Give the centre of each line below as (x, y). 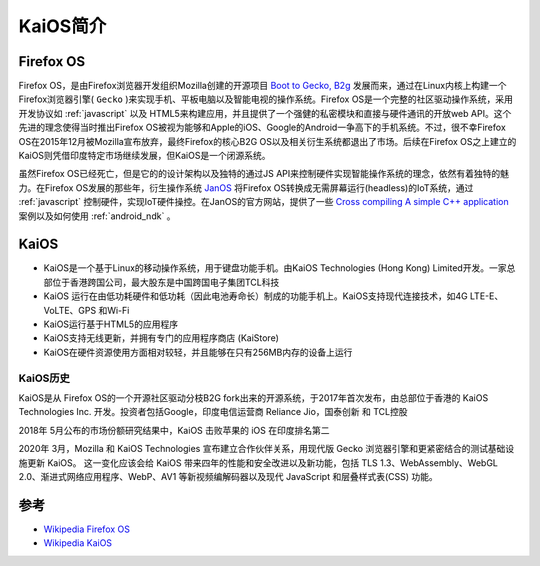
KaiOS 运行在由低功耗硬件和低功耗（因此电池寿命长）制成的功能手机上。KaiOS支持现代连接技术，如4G (256, 296)
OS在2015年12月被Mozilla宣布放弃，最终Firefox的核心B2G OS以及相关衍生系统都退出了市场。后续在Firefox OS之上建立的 (267, 141)
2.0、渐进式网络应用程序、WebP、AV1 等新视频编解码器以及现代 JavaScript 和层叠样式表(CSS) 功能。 (228, 476)
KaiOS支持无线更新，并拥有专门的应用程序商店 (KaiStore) (161, 338)
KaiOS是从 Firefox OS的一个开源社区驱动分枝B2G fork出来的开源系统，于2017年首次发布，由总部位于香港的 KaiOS (253, 397)
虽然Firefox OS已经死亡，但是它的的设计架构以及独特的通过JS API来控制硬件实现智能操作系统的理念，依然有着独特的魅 (264, 174)
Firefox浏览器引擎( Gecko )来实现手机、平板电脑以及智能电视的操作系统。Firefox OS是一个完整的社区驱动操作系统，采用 (266, 99)
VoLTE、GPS (70, 310)
